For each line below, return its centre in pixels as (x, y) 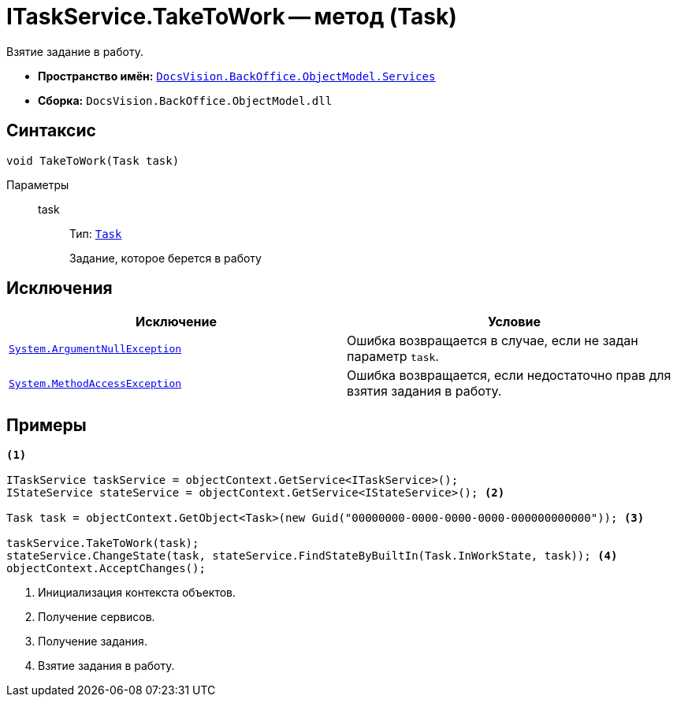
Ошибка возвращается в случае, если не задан (493, 341)
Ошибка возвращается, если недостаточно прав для (509, 376)
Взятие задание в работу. (75, 51)
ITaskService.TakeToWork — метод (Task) (232, 17)
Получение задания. (93, 642)
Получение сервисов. (97, 617)
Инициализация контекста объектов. (137, 593)
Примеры (46, 425)
